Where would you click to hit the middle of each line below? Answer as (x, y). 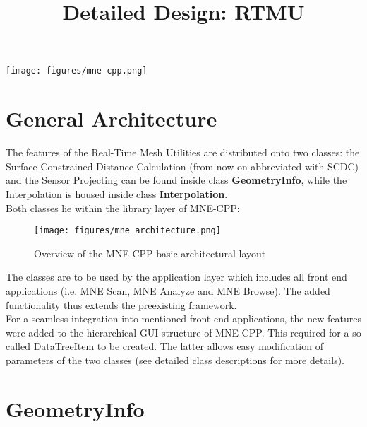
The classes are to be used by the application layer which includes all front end (176, 277)
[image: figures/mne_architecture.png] (127, 231)
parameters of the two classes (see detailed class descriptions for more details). (175, 359)
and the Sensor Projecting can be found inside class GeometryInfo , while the (176, 180)
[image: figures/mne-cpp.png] (77, 71)
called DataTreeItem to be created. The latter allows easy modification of (164, 346)
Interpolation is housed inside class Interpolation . (117, 193)
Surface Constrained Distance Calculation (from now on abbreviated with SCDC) (182, 166)
